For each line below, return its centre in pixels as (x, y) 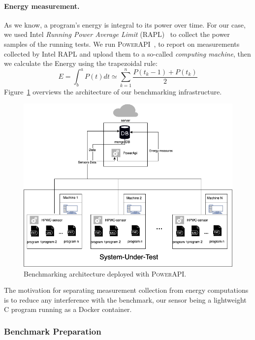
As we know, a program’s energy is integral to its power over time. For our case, (125, 24)
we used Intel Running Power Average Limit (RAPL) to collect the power (117, 34)
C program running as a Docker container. (68, 309)
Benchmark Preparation (53, 331)
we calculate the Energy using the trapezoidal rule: (81, 63)
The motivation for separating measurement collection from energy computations (126, 290)
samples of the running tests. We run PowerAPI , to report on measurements (122, 44)
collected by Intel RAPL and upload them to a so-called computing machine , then (127, 53)
